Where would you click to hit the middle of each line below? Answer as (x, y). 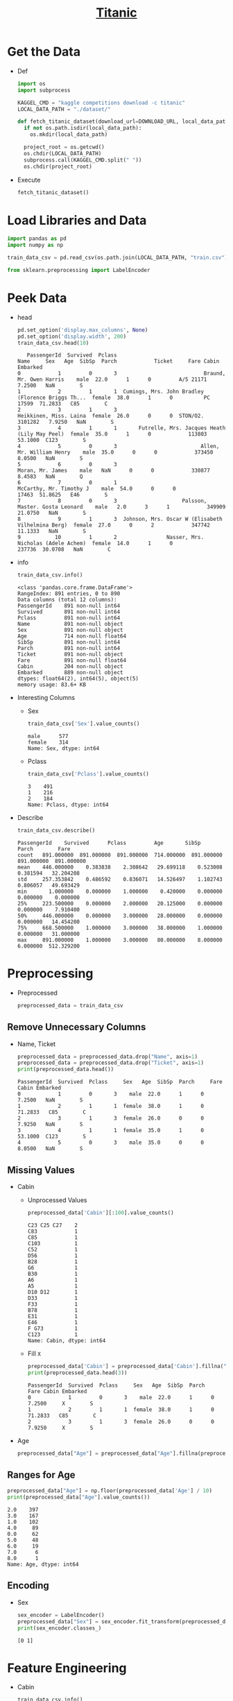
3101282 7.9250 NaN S (66, 422)
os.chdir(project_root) (58, 166)
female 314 (48, 743)
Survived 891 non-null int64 (69, 612)
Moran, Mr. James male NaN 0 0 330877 (113, 471)
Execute (29, 180)
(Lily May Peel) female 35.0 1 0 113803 (112, 434)
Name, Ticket (36, 1044)
